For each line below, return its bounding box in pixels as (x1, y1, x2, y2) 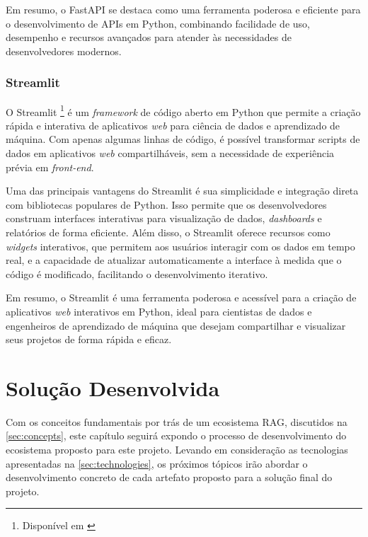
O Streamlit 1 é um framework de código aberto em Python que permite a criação (6, 102, 361, 119)
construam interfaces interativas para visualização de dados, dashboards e (6, 211, 322, 226)
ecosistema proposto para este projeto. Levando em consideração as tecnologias (6, 442, 348, 457)
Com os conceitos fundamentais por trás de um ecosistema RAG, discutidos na (6, 414, 347, 429)
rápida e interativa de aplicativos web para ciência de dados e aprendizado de (6, 117, 340, 132)
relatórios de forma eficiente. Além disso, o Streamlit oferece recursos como (6, 225, 330, 239)
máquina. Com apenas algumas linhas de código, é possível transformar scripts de (6, 132, 360, 146)
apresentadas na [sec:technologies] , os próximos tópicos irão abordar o (6, 456, 308, 470)
